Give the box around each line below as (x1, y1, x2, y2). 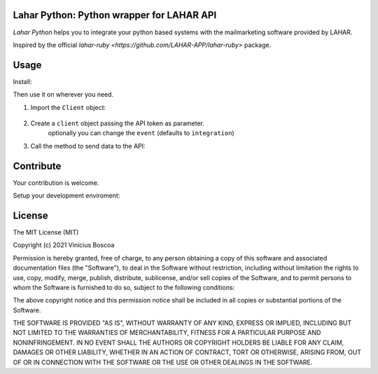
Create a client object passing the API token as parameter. (30, 119, 205, 127)
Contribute (13, 160, 62, 172)
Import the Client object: (30, 103, 106, 111)
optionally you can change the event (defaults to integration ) (48, 129, 234, 137)
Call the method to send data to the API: (30, 141, 146, 150)
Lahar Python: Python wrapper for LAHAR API (13, 9, 217, 21)
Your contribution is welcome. (13, 179, 99, 187)
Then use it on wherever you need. (13, 90, 114, 99)
